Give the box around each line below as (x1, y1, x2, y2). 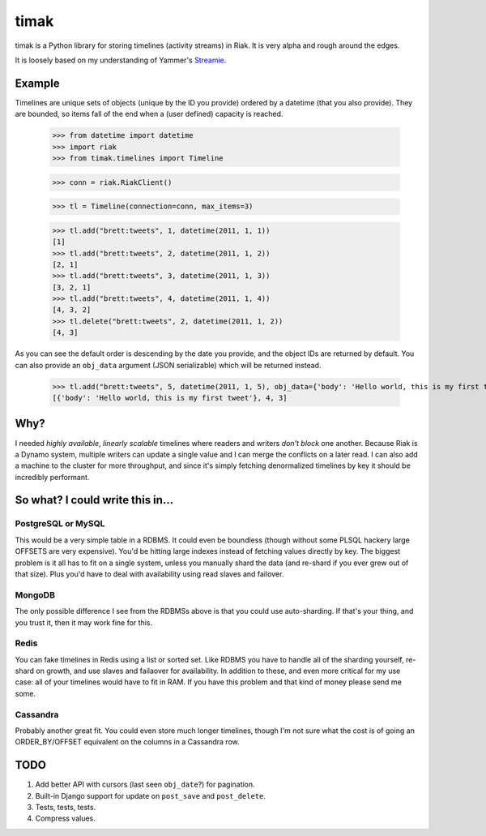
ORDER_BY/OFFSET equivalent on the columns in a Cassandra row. (15, 737, 240, 747)
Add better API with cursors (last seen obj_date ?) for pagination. (35, 779, 255, 790)
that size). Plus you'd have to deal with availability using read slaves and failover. (15, 569, 284, 579)
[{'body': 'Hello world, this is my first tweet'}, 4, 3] (52, 393, 288, 402)
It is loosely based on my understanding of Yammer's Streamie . (15, 55, 227, 65)
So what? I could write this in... (15, 493, 174, 507)
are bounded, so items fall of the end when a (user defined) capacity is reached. (15, 109, 283, 119)
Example (15, 76, 60, 90)
